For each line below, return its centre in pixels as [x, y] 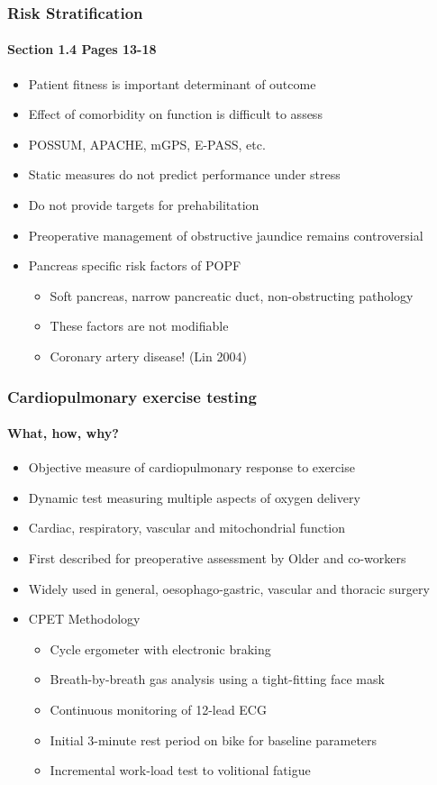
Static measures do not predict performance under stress [184, 174]
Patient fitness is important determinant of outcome [172, 83]
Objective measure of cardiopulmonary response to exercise [191, 467]
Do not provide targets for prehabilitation [144, 205]
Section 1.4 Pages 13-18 [82, 49]
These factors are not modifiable [139, 326]
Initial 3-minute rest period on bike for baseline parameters [214, 739]
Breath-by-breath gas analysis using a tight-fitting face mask [217, 679]
